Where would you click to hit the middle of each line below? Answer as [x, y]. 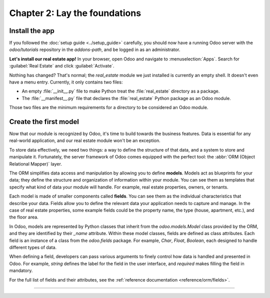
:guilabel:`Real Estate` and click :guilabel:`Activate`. [62, 66]
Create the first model [44, 122]
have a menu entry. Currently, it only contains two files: [66, 82]
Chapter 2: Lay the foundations [75, 13]
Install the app [32, 31]
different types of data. [33, 247]
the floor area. [24, 217]
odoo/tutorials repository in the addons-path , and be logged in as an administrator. [95, 49]
